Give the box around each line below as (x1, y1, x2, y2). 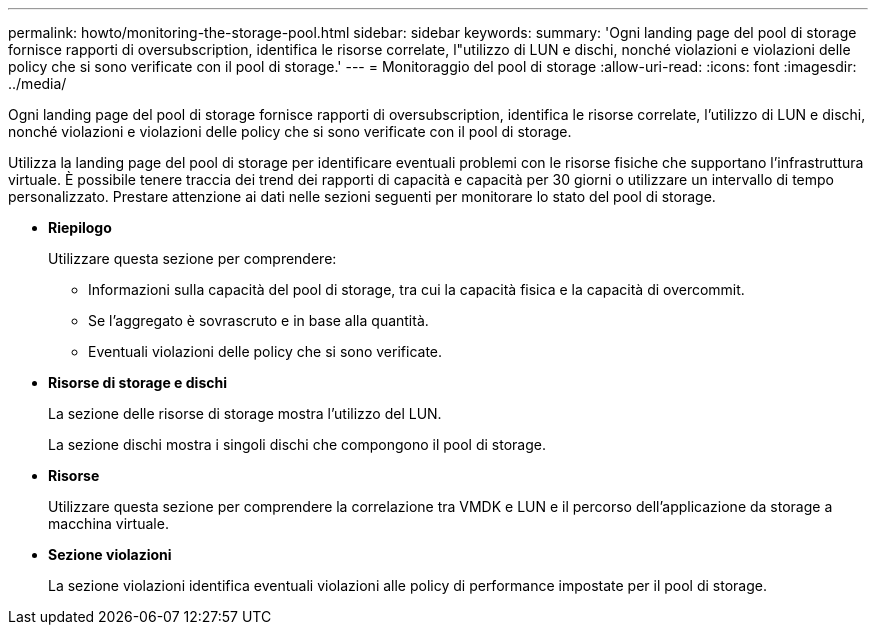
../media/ (8, 75, 67, 92)
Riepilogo (48, 219, 112, 236)
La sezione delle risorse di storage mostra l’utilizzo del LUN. (48, 405, 442, 422)
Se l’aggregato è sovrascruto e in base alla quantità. (88, 312, 429, 329)
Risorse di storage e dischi (48, 374, 227, 391)
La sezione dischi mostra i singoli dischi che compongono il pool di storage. (48, 436, 546, 453)
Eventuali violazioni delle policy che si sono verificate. (88, 343, 443, 360)
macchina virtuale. (48, 515, 169, 532)
